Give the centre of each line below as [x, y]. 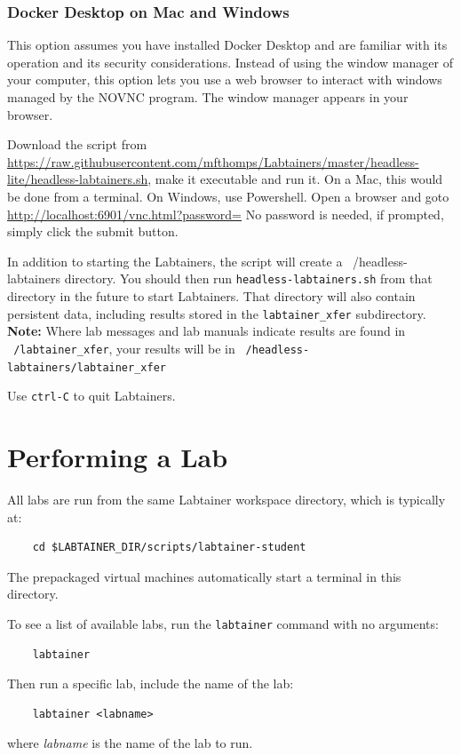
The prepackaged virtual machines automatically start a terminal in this [204, 576]
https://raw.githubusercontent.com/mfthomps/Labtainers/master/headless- [213, 161]
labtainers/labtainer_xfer [87, 367]
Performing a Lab [118, 457]
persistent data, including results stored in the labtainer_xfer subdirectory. [217, 313]
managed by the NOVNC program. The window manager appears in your [208, 97]
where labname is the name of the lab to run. [130, 743]
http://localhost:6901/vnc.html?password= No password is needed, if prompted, [226, 214]
